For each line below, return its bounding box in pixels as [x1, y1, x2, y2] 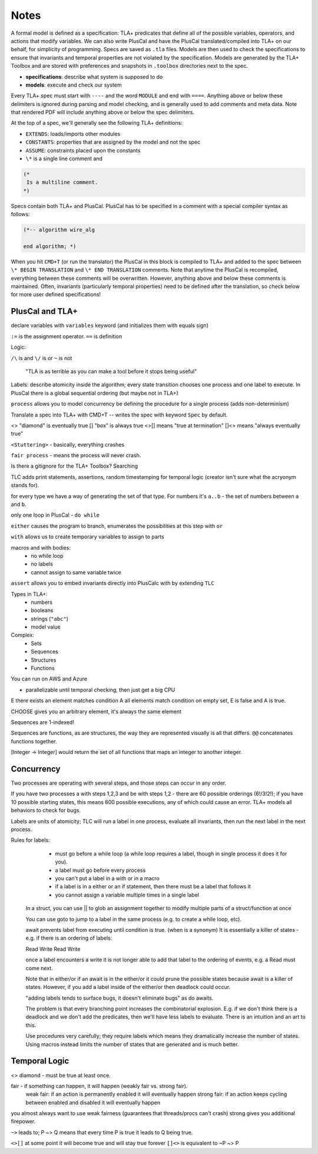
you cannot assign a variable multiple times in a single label [55, 891, 200, 898]
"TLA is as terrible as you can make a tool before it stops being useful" [25, 368, 197, 375]
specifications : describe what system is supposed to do [25, 73, 163, 80]
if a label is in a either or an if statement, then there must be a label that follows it [55, 883, 251, 890]
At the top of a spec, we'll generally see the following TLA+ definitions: [11, 120, 183, 127]
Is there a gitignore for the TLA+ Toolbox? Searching [11, 462, 138, 469]
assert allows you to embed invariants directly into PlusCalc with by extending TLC [11, 580, 214, 587]
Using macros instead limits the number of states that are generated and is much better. [25, 1040, 239, 1048]
